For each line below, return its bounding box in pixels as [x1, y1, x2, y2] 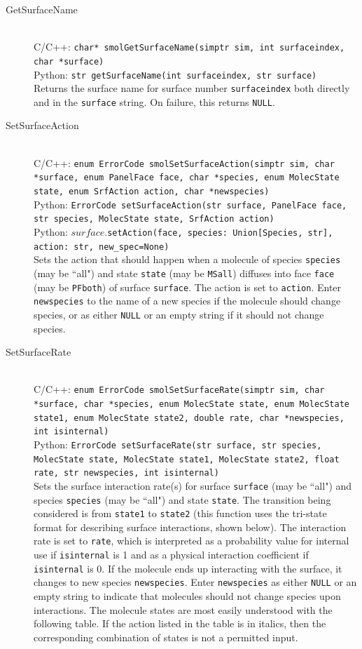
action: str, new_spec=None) [34, 241, 169, 252]
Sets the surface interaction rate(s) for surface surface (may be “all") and [34, 478, 352, 493]
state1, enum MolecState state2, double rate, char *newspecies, [34, 413, 344, 423]
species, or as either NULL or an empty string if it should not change [34, 307, 324, 321]
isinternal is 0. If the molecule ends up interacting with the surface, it [34, 561, 342, 575]
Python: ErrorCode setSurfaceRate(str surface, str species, [34, 436, 322, 451]
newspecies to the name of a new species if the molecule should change [34, 293, 341, 308]
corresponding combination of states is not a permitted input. [34, 629, 298, 644]
